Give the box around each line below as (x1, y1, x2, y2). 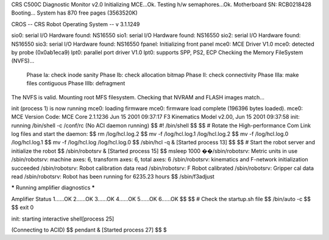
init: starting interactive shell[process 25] (11, 215, 115, 222)
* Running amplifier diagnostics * (11, 184, 95, 191)
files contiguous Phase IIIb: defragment (26, 80, 126, 87)
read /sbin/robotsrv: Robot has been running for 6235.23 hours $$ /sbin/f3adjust (11, 173, 214, 180)
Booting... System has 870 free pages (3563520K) (11, 9, 138, 16)
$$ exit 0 (11, 204, 34, 211)
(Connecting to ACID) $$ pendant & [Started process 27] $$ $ (11, 226, 167, 233)
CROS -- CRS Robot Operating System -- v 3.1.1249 (11, 20, 140, 27)
